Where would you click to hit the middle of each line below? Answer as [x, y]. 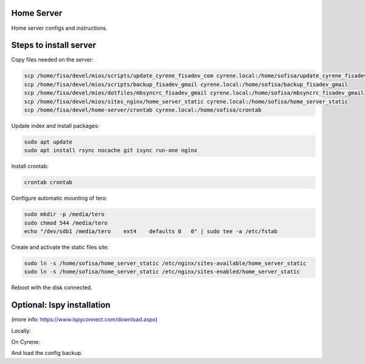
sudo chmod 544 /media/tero [66, 223]
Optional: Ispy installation [61, 305]
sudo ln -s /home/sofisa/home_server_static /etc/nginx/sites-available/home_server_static [165, 264]
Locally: [21, 331]
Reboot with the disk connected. [52, 288]
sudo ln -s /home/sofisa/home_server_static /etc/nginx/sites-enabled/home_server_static [162, 272]
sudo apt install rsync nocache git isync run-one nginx [111, 150]
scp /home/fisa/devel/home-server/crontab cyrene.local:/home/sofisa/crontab [143, 110]
